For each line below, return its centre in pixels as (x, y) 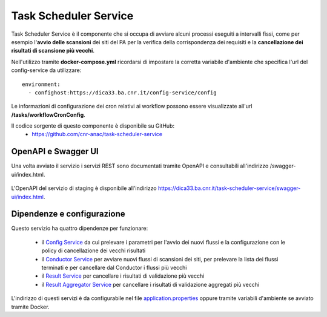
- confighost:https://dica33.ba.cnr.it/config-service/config (123, 93)
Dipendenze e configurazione (68, 214)
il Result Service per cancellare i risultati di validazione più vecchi (123, 276)
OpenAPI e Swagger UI (55, 152)
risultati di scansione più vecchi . (53, 51)
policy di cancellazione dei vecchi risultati (94, 250)
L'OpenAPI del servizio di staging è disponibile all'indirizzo (84, 188)
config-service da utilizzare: (46, 70)
